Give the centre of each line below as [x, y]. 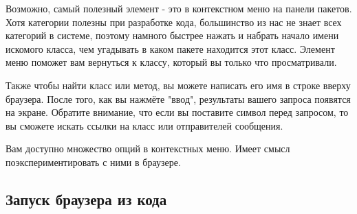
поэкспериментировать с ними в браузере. [93, 162]
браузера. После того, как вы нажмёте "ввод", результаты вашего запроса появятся [178, 98]
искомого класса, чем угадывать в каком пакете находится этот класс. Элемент [170, 48]
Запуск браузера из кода [86, 199]
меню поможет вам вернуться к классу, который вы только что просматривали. [171, 62]
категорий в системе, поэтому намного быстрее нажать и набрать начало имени [172, 35]
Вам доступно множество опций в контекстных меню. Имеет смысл [148, 148]
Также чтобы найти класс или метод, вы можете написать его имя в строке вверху [178, 85]
